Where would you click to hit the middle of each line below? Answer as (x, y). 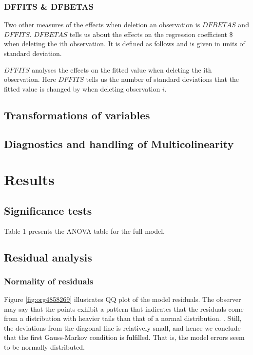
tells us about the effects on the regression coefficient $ (151, 34)
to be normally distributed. (44, 347)
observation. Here (30, 79)
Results (29, 179)
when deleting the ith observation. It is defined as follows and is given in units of (125, 44)
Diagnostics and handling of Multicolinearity (119, 143)
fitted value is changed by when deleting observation (82, 88)
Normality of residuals (49, 281)
